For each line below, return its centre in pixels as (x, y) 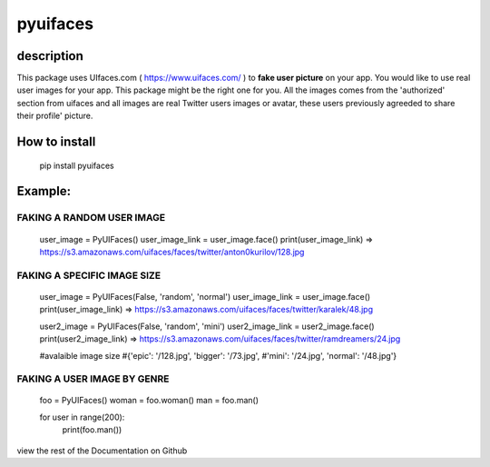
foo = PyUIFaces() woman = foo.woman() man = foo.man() (149, 401)
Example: (44, 191)
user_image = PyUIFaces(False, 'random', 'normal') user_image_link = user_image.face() (205, 296)
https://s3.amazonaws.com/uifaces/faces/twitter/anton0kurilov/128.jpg (172, 252)
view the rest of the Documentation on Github (102, 451)
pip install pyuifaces (77, 165)
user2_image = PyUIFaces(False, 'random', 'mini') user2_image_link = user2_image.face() (207, 326)
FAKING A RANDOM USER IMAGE (91, 218)
